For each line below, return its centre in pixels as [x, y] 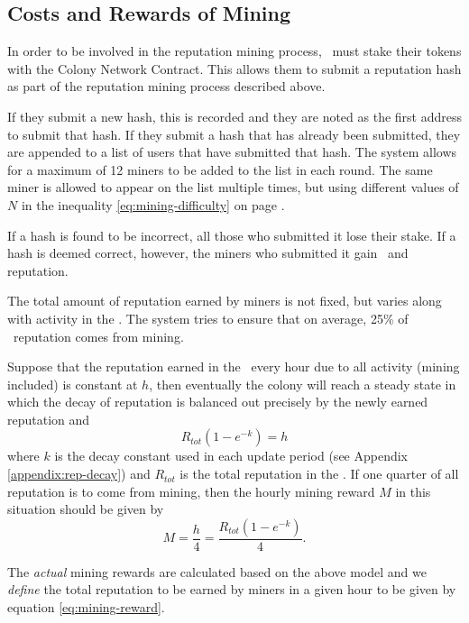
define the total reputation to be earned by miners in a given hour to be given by [232, 589]
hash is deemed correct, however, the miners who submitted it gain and [208, 253]
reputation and [49, 419]
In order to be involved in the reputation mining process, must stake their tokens [234, 51]
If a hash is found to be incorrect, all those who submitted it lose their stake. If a [232, 235]
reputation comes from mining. [98, 336]
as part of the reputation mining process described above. [166, 86]
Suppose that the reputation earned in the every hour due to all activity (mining [234, 366]
